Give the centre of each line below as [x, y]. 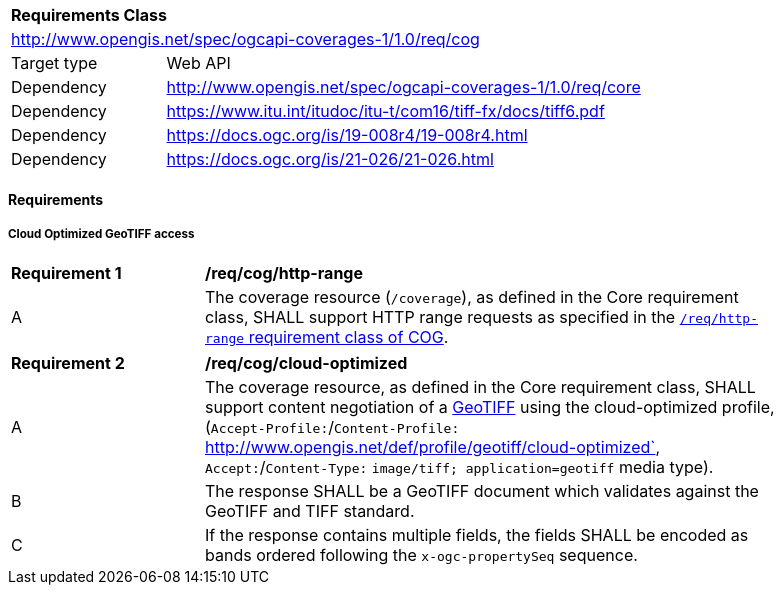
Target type [54, 63]
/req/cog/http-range [284, 273]
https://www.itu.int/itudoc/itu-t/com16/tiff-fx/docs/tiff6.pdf [385, 111]
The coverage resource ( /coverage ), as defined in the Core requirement [472, 297]
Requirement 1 [66, 273]
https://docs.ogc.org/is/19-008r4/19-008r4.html [347, 135]
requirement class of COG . [348, 337]
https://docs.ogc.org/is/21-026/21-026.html [330, 159]
